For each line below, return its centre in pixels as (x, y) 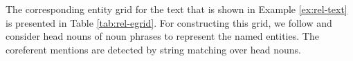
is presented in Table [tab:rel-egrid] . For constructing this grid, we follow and (169, 22)
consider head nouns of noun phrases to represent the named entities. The (162, 36)
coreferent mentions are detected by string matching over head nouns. (154, 49)
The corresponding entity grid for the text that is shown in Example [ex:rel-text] (176, 9)
